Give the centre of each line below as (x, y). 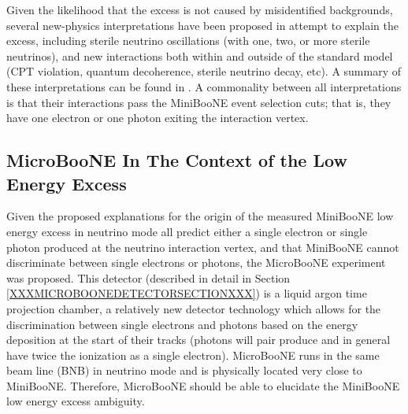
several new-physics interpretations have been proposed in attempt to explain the (202, 25)
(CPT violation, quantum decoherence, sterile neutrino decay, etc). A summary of (204, 71)
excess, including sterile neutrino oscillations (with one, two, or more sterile (188, 41)
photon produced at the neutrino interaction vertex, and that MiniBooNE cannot (203, 247)
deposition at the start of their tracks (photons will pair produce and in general (198, 340)
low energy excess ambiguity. (76, 401)
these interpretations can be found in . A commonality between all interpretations (204, 86)
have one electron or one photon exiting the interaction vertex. (158, 118)
